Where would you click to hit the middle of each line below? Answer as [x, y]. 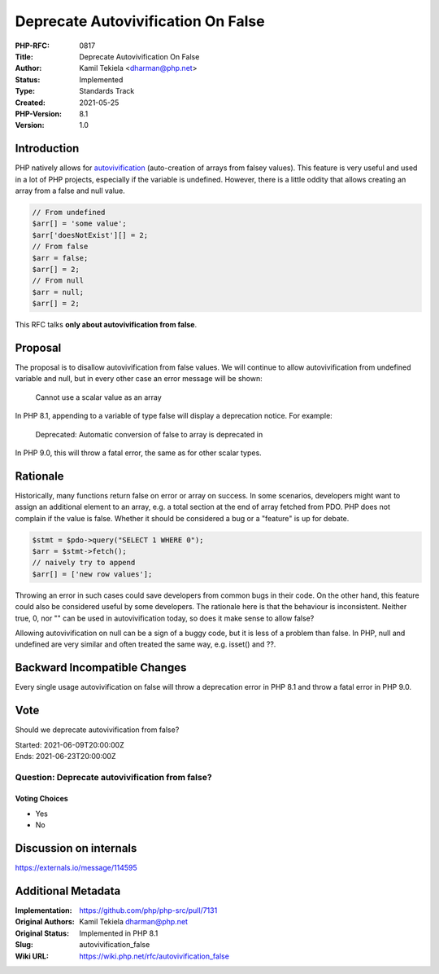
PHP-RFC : [33, 46]
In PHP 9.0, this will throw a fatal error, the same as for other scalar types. [138, 453]
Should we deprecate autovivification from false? [97, 730]
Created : [30, 103]
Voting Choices [41, 799]
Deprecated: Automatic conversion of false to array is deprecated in [149, 434]
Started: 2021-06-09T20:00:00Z [70, 744]
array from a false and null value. [70, 191]
